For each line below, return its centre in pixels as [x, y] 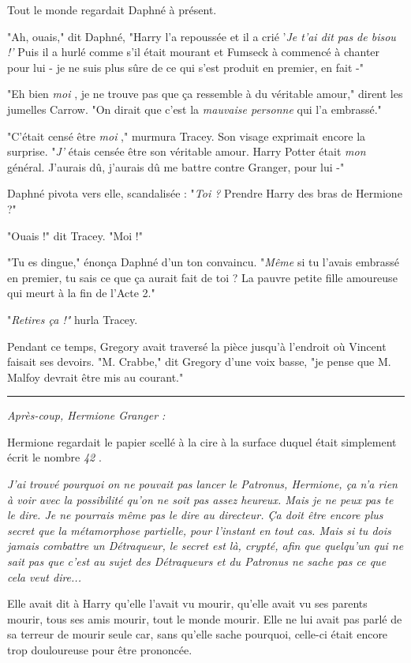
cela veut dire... [44, 576]
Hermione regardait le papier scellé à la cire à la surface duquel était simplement [202, 441]
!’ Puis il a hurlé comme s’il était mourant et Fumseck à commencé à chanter [194, 52]
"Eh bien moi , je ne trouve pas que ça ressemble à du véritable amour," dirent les [205, 94]
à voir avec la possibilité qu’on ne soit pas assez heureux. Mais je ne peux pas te [200, 499]
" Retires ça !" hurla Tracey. [73, 319]
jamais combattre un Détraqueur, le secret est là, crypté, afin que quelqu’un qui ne [205, 546]
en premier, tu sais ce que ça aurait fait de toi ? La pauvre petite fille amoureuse [202, 277]
